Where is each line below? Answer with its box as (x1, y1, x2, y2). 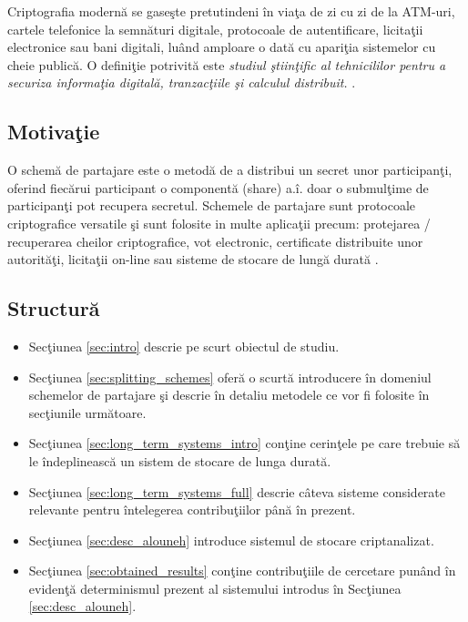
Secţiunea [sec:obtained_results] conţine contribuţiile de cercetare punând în (28, 561, 456, 580)
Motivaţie (7, 117, 100, 146)
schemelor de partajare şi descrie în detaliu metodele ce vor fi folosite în (28, 385, 430, 404)
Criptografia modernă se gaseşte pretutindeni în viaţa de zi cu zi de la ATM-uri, (7, 2, 455, 20)
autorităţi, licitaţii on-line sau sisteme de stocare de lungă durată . (7, 250, 379, 269)
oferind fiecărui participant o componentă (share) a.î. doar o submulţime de (7, 178, 429, 197)
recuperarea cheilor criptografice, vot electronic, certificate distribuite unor (7, 231, 423, 250)
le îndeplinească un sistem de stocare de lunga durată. (28, 451, 331, 470)
